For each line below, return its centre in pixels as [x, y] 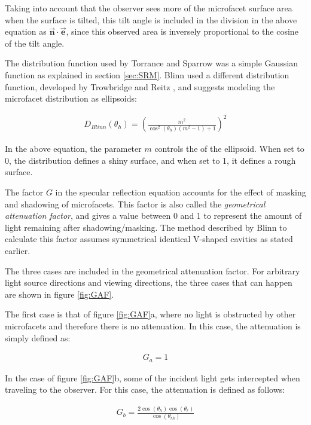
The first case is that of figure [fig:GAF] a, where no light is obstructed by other [150, 314]
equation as [26, 31]
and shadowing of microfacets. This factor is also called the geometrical [135, 204]
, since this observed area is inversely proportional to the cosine [182, 31]
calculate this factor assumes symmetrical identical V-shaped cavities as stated [149, 239]
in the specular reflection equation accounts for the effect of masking [181, 192]
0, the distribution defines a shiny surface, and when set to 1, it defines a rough [150, 160]
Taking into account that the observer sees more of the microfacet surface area [149, 8]
